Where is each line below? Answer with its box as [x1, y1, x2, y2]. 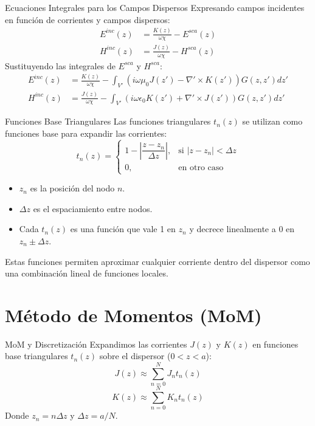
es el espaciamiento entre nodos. [33, 202, 153, 215]
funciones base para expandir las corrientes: [5, 127, 167, 139]
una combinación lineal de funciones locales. [5, 267, 168, 280]
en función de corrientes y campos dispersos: [5, 13, 170, 26]
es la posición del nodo [30, 182, 115, 194]
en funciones [252, 337, 299, 350]
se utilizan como [242, 115, 303, 128]
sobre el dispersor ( [99, 349, 171, 362]
